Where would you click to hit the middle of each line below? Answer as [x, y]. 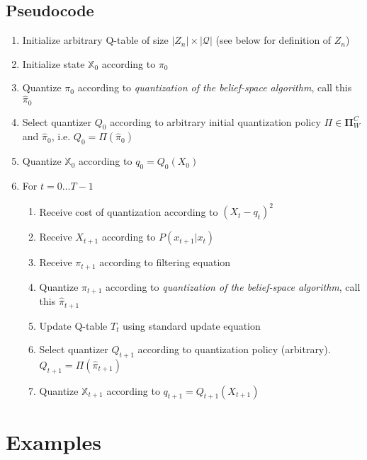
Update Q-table [73, 325]
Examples [53, 441]
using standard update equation [192, 325]
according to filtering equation [165, 262]
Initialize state [53, 63]
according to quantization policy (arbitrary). [234, 349]
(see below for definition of [273, 40]
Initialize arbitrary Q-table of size [95, 40]
